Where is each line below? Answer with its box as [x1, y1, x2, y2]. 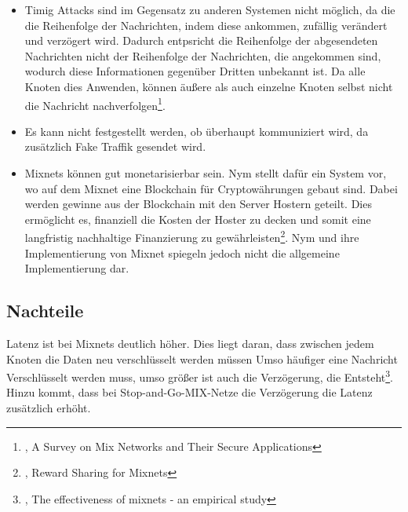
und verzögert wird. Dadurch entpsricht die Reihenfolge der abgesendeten [24, 32, 378, 49]
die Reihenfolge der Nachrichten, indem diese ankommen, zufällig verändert [24, 16, 388, 33]
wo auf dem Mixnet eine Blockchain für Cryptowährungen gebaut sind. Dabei [24, 180, 398, 196]
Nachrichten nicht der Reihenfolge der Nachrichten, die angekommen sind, [24, 47, 381, 64]
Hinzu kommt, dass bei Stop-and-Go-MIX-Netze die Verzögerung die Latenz [6, 384, 373, 400]
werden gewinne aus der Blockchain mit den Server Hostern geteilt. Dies [24, 196, 372, 212]
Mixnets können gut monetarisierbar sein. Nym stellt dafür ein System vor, [24, 165, 387, 181]
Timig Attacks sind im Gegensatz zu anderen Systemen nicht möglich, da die [24, 2, 395, 17]
